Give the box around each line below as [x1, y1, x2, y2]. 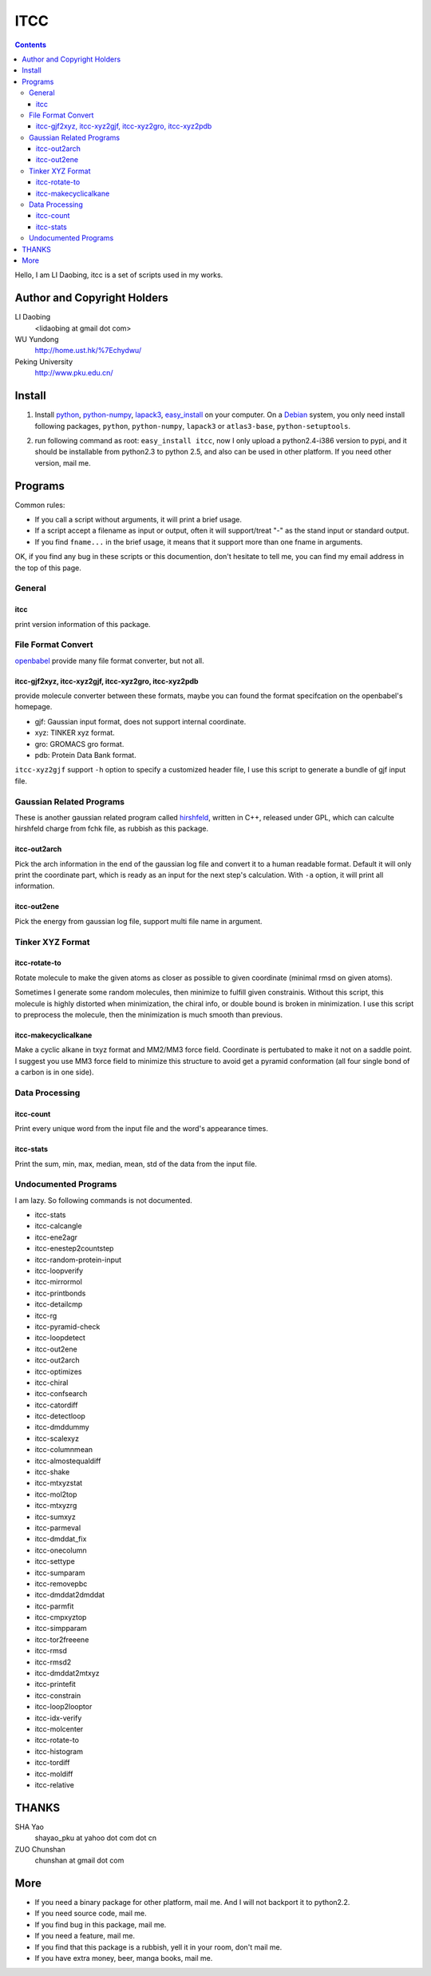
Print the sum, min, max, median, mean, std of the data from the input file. [14, 1159, 257, 1169]
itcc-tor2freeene [34, 1634, 89, 1645]
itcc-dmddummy [34, 1422, 89, 1432]
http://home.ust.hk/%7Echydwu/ [34, 346, 142, 355]
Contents [14, 40, 47, 50]
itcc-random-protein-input [34, 1255, 122, 1264]
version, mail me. [34, 458, 91, 467]
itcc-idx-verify [34, 1713, 82, 1723]
